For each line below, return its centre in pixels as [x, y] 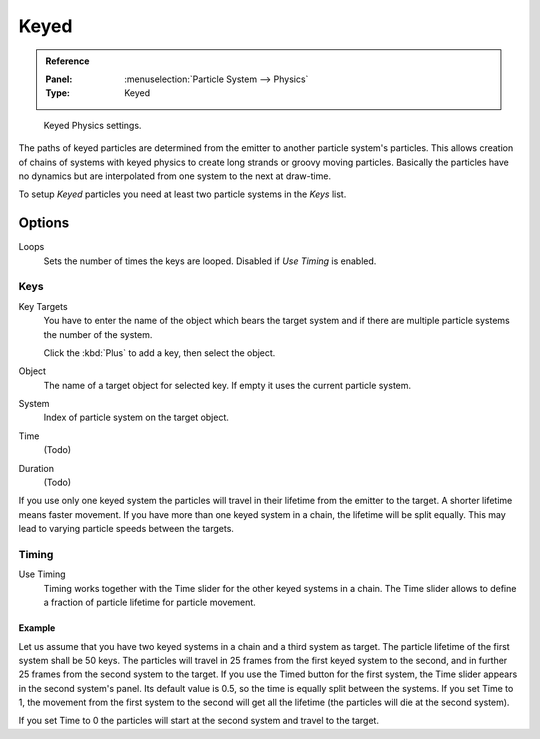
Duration [36, 468]
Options [44, 223]
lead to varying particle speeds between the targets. [126, 529]
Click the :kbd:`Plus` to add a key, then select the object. [159, 352]
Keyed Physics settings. [92, 125]
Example [37, 628]
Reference [67, 61]
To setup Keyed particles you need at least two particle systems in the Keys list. [182, 194]
